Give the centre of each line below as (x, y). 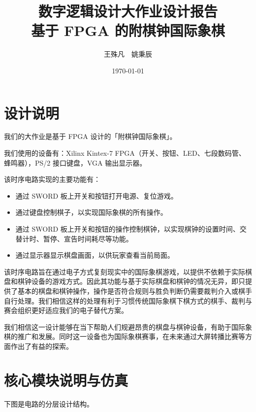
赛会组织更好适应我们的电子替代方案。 (66, 310)
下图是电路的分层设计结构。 (49, 403)
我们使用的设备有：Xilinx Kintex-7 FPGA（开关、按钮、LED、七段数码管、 (125, 153)
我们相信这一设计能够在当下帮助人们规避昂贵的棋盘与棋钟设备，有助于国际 (125, 326)
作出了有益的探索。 (42, 346)
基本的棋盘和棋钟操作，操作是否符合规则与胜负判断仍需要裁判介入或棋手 (135, 291)
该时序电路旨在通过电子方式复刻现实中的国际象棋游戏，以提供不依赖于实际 (125, 271)
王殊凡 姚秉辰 (128, 54)
